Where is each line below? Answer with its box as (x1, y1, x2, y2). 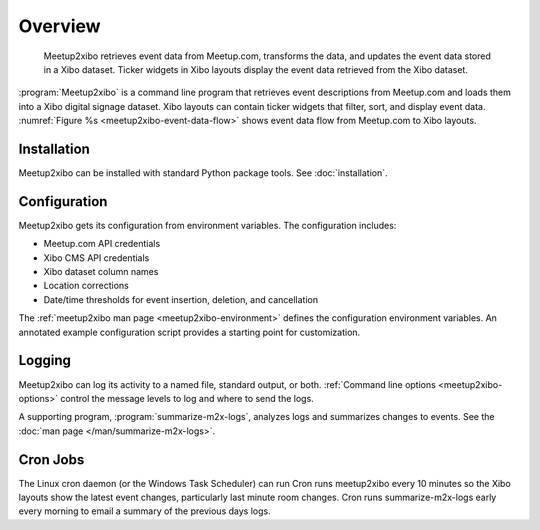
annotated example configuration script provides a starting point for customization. (18, 326, 361, 338)
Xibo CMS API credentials (43, 251, 150, 264)
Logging (18, 352, 72, 369)
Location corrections (43, 280, 129, 292)
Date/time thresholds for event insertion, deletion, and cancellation (43, 293, 319, 305)
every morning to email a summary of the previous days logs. (18, 505, 271, 517)
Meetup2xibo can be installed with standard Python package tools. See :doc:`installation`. (18, 167, 389, 179)
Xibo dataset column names (43, 266, 159, 278)
